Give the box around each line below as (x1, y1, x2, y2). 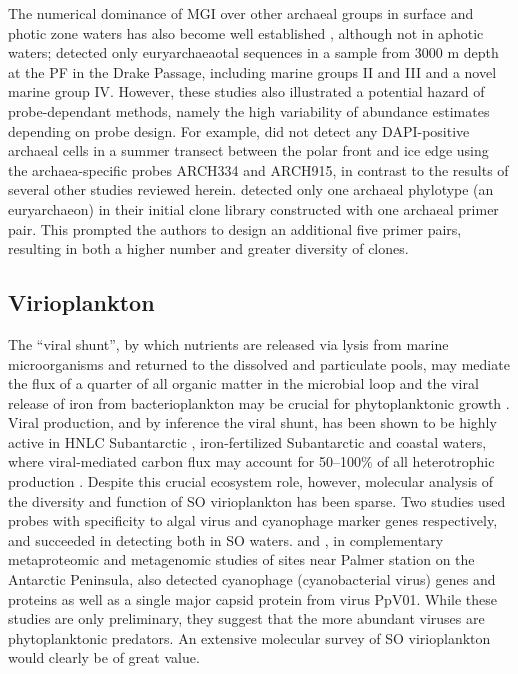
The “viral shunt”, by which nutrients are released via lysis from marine (8, 333, 449, 354)
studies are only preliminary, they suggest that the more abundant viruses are (8, 608, 485, 629)
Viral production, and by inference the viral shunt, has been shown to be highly (8, 412, 497, 433)
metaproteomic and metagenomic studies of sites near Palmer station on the (8, 549, 475, 570)
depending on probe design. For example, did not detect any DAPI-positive (8, 120, 470, 141)
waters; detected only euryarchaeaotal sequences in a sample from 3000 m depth (8, 42, 499, 63)
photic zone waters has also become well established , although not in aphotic (8, 22, 484, 43)
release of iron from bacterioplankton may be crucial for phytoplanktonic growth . (8, 392, 510, 413)
